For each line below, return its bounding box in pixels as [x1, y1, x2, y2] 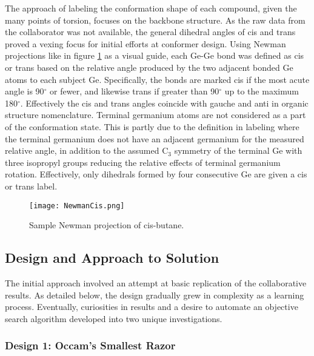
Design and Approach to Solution [5, 248, 219, 267]
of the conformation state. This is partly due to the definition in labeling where [5, 120, 299, 133]
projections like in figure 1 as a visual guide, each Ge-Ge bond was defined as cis [5, 49, 304, 62]
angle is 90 [5, 85, 44, 97]
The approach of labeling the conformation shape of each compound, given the [5, 2, 297, 14]
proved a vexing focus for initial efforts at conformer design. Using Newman [5, 37, 286, 50]
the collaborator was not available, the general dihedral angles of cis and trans [5, 25, 296, 38]
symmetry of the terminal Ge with [174, 144, 302, 157]
